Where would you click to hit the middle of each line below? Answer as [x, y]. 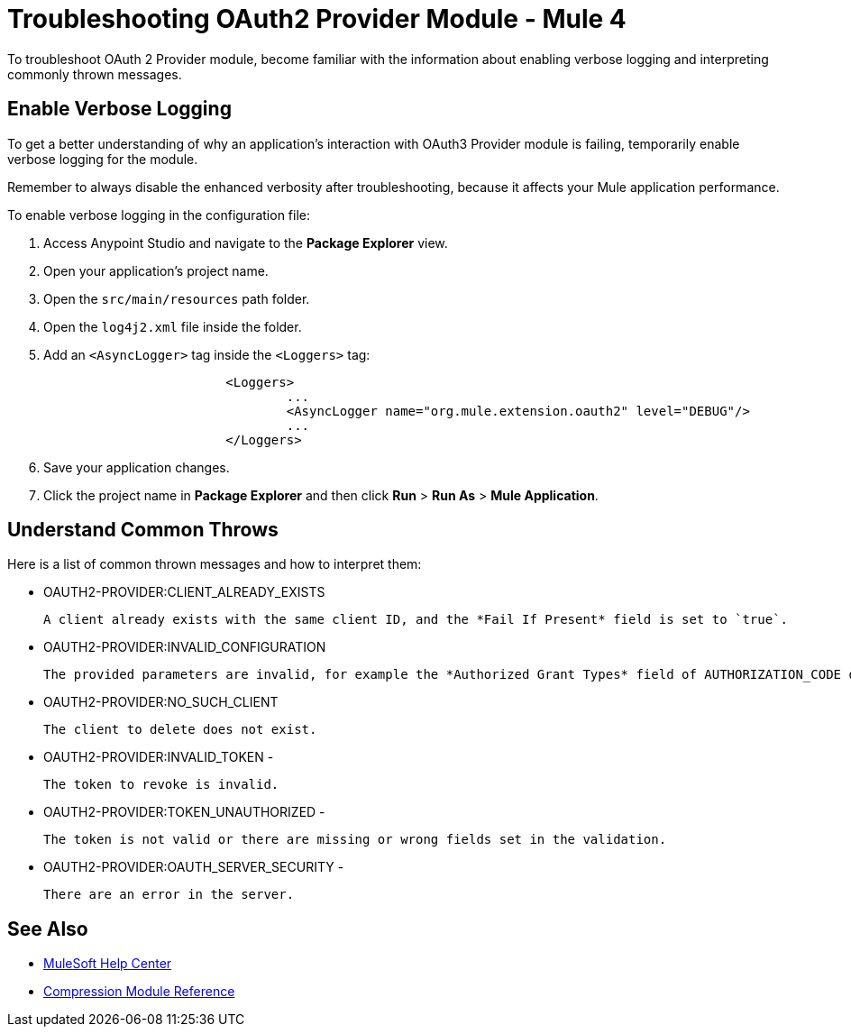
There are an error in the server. [169, 895]
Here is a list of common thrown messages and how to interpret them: [215, 564]
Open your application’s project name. [156, 270]
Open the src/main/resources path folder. [177, 298]
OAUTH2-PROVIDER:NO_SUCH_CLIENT [161, 702]
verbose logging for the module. [103, 159]
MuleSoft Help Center [108, 964]
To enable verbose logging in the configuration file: [159, 215]
